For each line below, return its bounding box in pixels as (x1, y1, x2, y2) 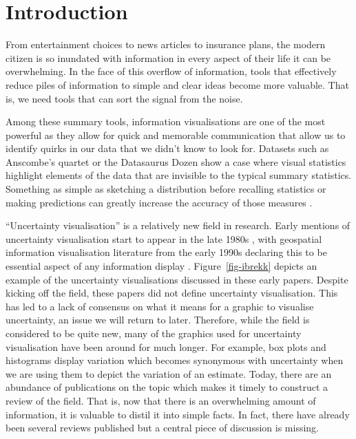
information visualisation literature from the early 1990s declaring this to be (6, 245, 327, 259)
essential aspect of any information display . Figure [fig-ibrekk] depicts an (6, 259, 317, 273)
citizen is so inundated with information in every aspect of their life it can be (6, 50, 331, 65)
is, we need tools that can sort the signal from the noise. (6, 91, 243, 105)
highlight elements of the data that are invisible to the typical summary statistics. (6, 168, 352, 182)
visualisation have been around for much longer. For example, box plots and (6, 339, 326, 354)
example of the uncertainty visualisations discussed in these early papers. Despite (6, 272, 348, 286)
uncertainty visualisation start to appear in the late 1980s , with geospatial (6, 231, 322, 246)
